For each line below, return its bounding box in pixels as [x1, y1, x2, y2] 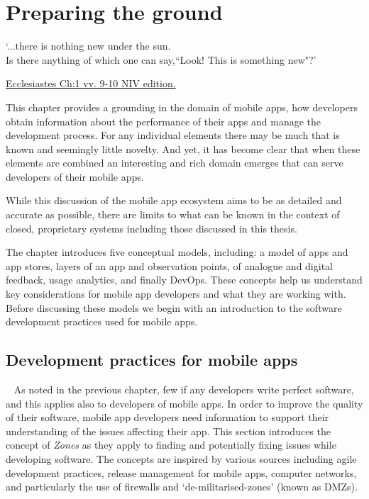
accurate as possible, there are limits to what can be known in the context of [6, 207, 340, 222]
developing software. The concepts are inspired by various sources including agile [6, 451, 357, 466]
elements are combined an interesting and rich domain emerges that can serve [6, 155, 343, 170]
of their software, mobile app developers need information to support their [6, 410, 329, 425]
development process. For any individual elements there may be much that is [6, 128, 340, 142]
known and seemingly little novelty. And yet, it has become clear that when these [6, 141, 360, 156]
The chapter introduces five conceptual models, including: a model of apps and [6, 245, 348, 259]
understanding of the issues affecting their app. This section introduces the [6, 423, 331, 438]
